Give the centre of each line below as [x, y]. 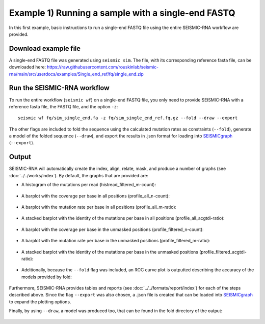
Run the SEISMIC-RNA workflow [59, 88]
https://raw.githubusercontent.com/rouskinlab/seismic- [103, 67]
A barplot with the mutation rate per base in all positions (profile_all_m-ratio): [99, 207]
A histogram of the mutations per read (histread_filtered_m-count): [89, 185]
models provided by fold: [47, 277]
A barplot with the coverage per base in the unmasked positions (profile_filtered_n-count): [112, 229]
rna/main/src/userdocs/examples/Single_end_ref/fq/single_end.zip [77, 74]
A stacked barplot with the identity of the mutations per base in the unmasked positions [110, 252]
